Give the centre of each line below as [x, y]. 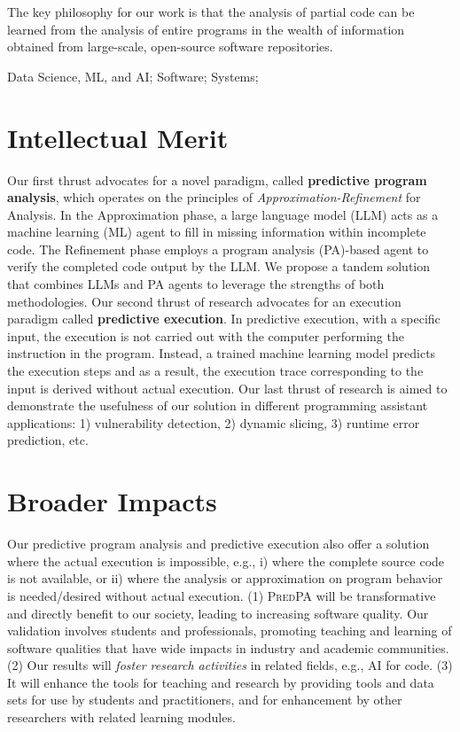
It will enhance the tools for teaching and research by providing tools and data [221, 682]
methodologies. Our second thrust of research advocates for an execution [204, 301]
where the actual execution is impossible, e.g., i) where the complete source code [226, 561]
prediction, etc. [48, 440]
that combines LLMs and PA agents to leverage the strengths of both [196, 284]
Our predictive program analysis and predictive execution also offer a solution [218, 544]
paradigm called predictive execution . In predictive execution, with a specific [224, 319]
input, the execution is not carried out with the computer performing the [206, 335]
